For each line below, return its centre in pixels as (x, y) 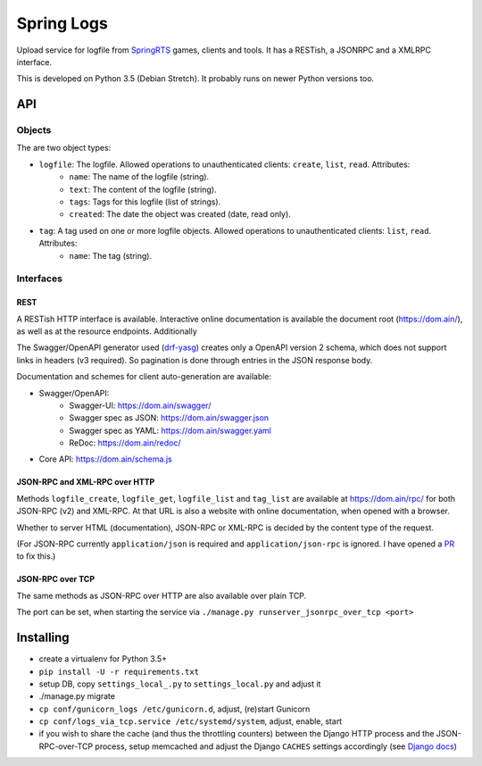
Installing (43, 638)
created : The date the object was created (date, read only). (180, 214)
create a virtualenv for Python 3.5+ (103, 659)
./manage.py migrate (77, 696)
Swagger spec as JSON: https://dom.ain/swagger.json (169, 418)
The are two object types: (64, 148)
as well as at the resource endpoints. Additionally (107, 331)
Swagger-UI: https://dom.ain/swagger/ (140, 405)
